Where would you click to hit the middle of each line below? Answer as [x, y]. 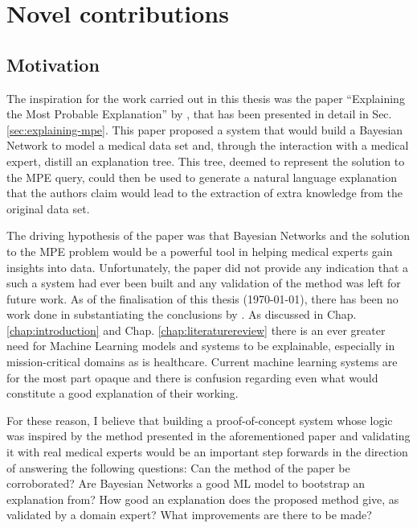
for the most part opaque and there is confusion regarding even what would [192, 377]
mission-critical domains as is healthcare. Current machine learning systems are [202, 362]
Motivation [53, 64]
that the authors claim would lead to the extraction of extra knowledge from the [204, 193]
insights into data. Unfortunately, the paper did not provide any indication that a [208, 267]
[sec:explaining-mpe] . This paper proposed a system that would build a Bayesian [205, 129]
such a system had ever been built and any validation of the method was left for [204, 283]
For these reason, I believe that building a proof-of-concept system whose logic [200, 420]
